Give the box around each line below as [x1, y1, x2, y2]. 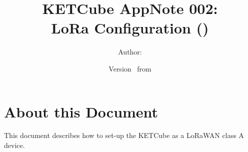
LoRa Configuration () [51, 17, 209, 38]
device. [4, 140, 25, 150]
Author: [118, 46, 142, 57]
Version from [108, 63, 151, 73]
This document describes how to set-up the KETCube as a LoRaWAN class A [4, 130, 244, 140]
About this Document [4, 101, 158, 121]
